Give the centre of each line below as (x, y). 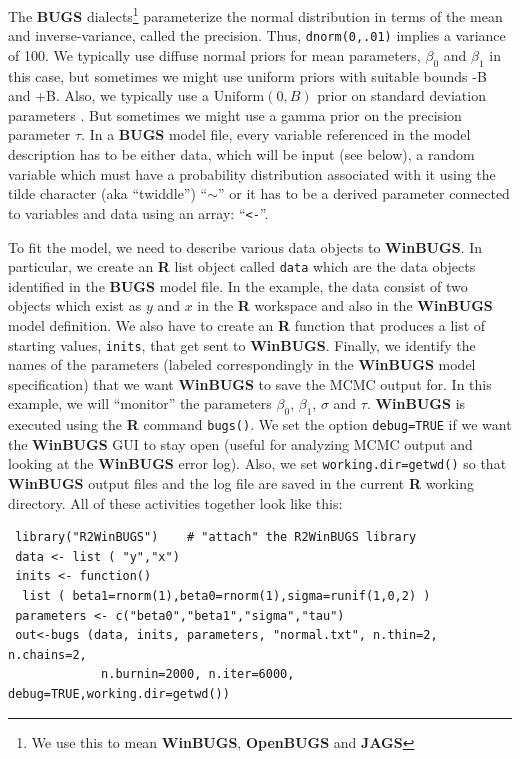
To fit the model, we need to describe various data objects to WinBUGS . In (245, 246)
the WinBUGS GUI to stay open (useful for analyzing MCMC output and (240, 443)
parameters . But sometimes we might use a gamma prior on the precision (235, 114)
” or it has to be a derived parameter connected (364, 193)
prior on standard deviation (401, 95)
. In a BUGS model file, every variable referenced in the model (276, 134)
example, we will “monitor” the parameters (140, 403)
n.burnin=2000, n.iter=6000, (198, 674)
